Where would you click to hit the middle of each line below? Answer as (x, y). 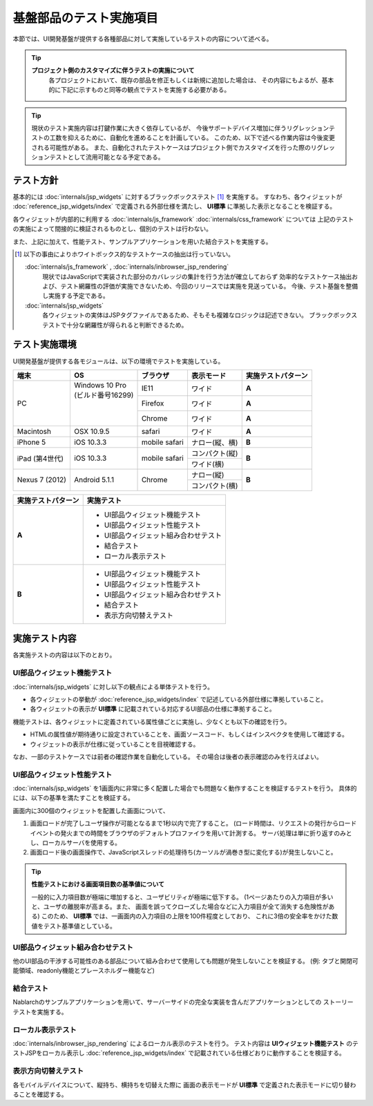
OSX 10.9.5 (92, 431)
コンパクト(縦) (214, 453)
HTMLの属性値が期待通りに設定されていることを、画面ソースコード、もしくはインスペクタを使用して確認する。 (189, 734)
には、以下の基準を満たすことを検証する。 (73, 798)
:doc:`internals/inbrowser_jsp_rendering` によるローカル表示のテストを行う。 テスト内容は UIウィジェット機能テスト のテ (185, 1043)
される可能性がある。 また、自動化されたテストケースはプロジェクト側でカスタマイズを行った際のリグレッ (183, 147)
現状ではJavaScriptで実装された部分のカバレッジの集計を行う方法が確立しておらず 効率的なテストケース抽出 (197, 276)
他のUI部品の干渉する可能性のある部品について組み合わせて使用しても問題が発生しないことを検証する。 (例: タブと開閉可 (185, 961)
